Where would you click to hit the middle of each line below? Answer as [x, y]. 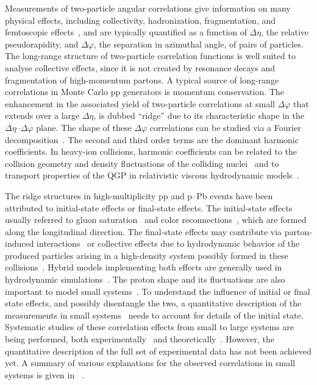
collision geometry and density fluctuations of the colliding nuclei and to [142, 163]
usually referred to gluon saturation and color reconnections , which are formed [156, 220]
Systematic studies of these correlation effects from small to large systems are [150, 327]
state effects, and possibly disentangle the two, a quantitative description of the [153, 303]
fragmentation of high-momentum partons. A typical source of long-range [142, 79]
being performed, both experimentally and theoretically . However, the [140, 339]
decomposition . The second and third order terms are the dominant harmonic [152, 139]
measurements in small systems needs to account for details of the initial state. [154, 315]
